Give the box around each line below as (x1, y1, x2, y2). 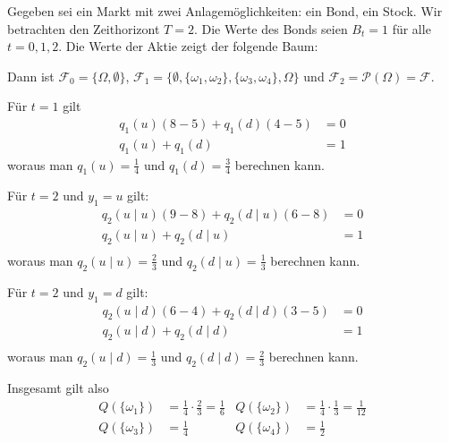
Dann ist (7, 66, 55, 85)
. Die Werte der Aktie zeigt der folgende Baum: (58, 37, 318, 55)
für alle (392, 19, 431, 38)
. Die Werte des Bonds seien (193, 19, 348, 38)
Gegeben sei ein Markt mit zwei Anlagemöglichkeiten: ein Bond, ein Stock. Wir (7, 2, 443, 20)
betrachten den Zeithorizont (7, 19, 160, 38)
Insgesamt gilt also (7, 378, 109, 396)
